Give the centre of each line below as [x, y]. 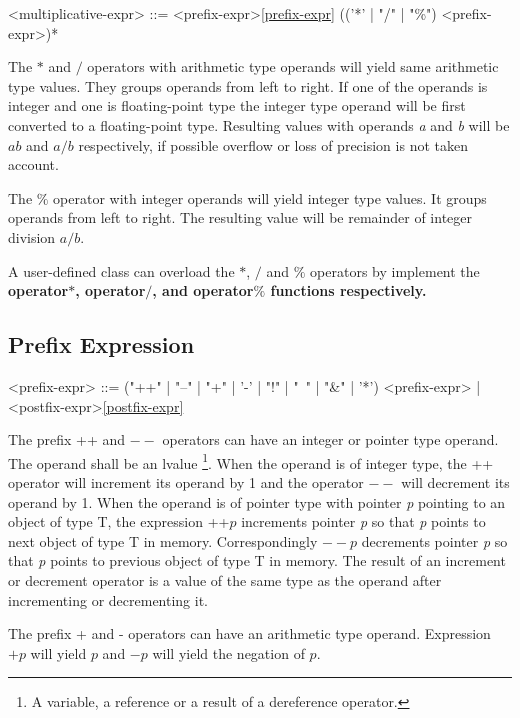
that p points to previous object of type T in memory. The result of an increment [257, 560]
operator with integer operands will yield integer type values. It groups [270, 197]
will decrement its [455, 481]
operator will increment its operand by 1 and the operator [186, 481]
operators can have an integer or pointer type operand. [330, 439]
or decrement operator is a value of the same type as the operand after [225, 579]
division [32, 236]
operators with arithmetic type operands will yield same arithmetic [293, 66]
